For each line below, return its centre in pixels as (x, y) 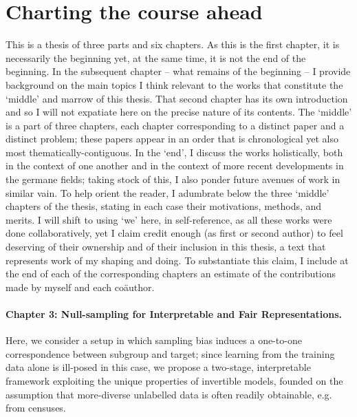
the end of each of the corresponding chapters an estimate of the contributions (171, 274)
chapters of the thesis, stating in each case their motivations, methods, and (164, 206)
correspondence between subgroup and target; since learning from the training (170, 353)
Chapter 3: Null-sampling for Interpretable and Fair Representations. (174, 314)
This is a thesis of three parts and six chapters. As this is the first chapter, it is (173, 44)
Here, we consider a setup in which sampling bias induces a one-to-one (154, 340)
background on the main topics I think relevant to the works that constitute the (174, 84)
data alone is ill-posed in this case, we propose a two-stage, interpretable (158, 367)
